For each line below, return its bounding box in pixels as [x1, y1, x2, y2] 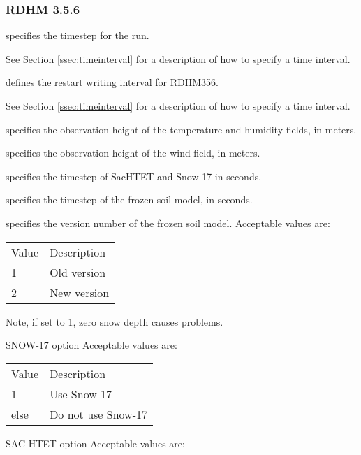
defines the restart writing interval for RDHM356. [6, 75, 219, 89]
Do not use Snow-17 [50, 405, 147, 422]
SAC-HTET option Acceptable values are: [6, 435, 185, 450]
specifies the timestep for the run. [6, 28, 149, 43]
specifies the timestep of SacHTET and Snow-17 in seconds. [6, 168, 262, 183]
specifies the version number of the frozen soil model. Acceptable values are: [6, 215, 330, 230]
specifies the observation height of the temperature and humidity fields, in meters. [6, 122, 357, 136]
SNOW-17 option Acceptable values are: [6, 338, 177, 352]
